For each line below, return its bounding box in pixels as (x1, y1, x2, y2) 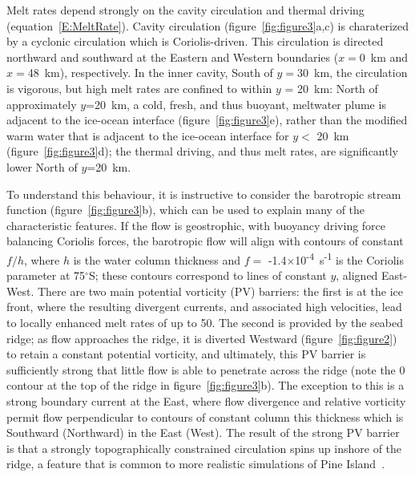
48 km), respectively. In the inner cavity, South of (27, 64, 273, 81)
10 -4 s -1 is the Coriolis (295, 249, 404, 268)
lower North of (6, 158, 78, 175)
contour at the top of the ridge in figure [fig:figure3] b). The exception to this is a (6, 377, 405, 394)
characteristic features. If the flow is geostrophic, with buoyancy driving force (6, 216, 386, 233)
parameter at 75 (6, 267, 86, 284)
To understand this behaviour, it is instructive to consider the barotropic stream (6, 185, 401, 202)
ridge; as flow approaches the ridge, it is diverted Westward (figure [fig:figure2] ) (6, 329, 397, 346)
